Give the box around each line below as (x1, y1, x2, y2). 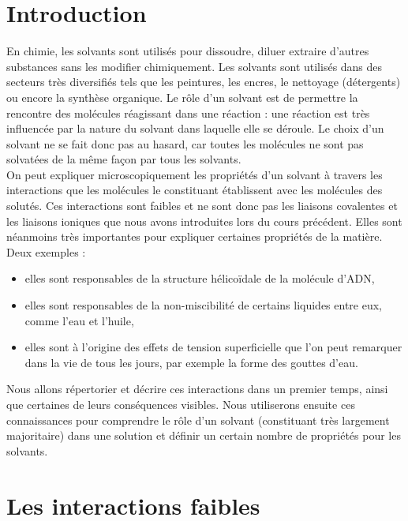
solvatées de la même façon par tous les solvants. (6, 151, 241, 167)
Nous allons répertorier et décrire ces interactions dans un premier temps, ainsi (6, 380, 388, 397)
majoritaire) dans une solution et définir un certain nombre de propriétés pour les (6, 427, 401, 444)
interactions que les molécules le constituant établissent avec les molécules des (6, 182, 383, 198)
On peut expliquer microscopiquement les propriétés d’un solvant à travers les (6, 166, 383, 182)
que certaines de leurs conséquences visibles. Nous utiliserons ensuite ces (6, 396, 355, 412)
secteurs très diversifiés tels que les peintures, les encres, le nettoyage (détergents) (6, 73, 401, 90)
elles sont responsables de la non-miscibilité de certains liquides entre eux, (24, 297, 382, 313)
